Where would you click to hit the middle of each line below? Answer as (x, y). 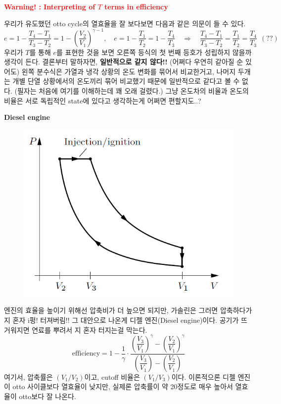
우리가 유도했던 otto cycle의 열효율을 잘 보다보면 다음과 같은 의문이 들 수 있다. (125, 23)
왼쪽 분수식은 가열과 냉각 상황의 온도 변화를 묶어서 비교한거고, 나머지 (129, 71)
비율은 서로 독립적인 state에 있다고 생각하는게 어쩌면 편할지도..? (103, 100)
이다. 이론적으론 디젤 (203, 377)
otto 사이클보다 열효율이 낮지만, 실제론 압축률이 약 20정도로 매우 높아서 (123, 386)
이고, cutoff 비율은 (112, 377)
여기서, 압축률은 (28, 377)
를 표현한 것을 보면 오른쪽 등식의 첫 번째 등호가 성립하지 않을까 (154, 52)
